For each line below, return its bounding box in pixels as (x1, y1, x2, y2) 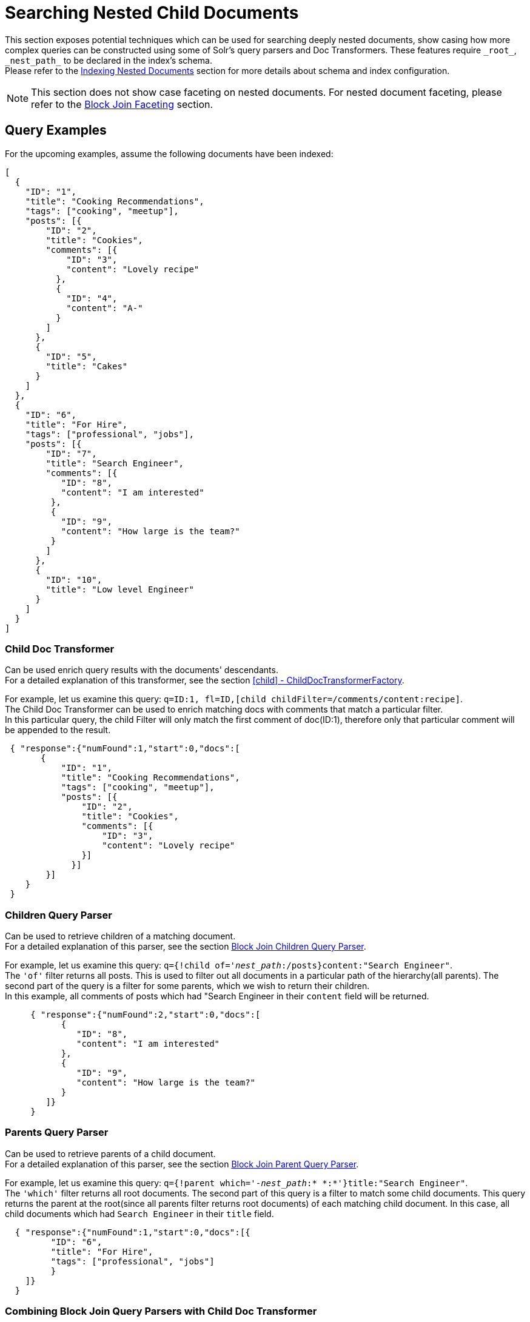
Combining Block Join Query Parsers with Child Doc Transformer (5, 1305, 317, 1318)
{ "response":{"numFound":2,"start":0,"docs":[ (30, 1010, 261, 1020)
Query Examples (5, 122, 107, 138)
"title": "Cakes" (45, 361, 128, 371)
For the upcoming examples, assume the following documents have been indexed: (5, 148, 334, 159)
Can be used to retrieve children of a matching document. (5, 931, 236, 942)
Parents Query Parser (5, 1126, 109, 1139)
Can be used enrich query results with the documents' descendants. (5, 665, 278, 676)
